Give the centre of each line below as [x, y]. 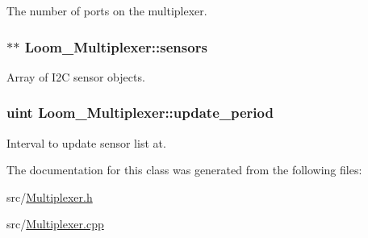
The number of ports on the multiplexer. [107, 10]
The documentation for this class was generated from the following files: [184, 170]
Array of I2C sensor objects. [76, 76]
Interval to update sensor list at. [86, 142]
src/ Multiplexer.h [50, 196]
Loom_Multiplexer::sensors [116, 46]
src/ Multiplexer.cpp [55, 224]
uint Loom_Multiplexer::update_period [140, 113]
